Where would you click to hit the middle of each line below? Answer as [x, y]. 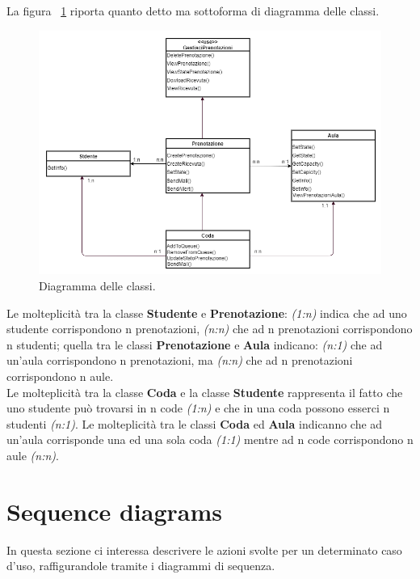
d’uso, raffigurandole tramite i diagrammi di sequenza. [141, 566]
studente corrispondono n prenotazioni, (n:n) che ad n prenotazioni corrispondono [210, 329]
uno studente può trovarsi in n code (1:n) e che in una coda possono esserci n [198, 408]
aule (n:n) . [33, 455]
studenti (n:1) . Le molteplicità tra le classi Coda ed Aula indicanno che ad [195, 423]
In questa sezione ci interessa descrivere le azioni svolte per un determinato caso [204, 549]
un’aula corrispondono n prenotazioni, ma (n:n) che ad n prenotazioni [180, 360]
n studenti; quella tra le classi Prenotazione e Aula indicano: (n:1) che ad [195, 344]
